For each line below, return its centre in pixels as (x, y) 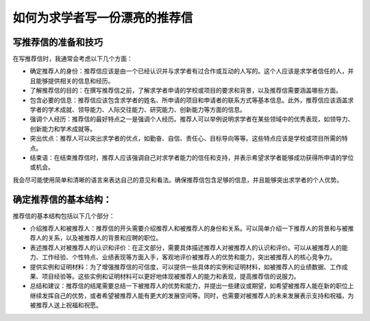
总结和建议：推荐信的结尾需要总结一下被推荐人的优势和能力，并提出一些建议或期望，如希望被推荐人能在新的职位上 (192, 286)
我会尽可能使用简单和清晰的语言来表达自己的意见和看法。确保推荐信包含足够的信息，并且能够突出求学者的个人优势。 (177, 180)
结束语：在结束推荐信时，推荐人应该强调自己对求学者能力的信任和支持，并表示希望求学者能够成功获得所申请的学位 (192, 157)
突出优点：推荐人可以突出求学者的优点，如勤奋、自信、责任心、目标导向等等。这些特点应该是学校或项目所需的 (186, 139)
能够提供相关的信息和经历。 (75, 81)
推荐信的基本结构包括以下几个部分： (64, 215)
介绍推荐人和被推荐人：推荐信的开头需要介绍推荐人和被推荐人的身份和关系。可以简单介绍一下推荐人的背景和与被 (189, 228)
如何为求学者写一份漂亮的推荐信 (103, 18)
